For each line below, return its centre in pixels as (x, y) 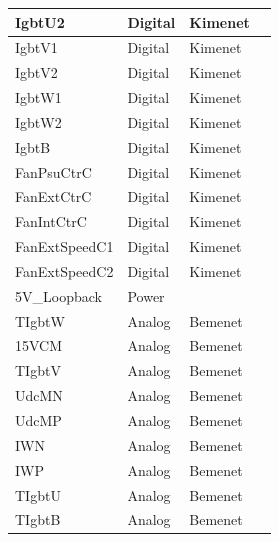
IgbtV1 (36, 47)
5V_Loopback (58, 295)
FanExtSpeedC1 (64, 246)
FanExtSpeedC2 (64, 270)
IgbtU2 (40, 21)
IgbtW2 (38, 121)
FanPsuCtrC (53, 171)
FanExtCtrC (53, 196)
